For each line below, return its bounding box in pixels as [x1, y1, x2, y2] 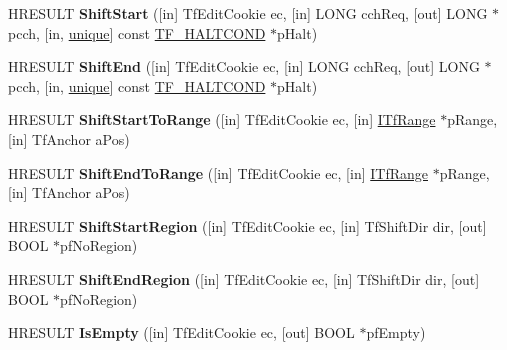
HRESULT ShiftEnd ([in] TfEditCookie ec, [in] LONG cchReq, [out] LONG [8, 56, 480, 77]
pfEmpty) [366, 322, 426, 343]
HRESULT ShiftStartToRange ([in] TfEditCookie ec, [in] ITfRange [8, 109, 436, 130]
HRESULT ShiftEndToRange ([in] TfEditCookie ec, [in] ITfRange [8, 162, 428, 183]
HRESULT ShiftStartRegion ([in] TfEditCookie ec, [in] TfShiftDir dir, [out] [8, 215, 487, 236]
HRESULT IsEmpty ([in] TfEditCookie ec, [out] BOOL [8, 322, 355, 343]
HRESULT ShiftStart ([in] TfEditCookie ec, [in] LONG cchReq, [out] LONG [8, 3, 488, 23]
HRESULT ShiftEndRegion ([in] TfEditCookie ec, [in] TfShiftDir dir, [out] [8, 268, 480, 289]
